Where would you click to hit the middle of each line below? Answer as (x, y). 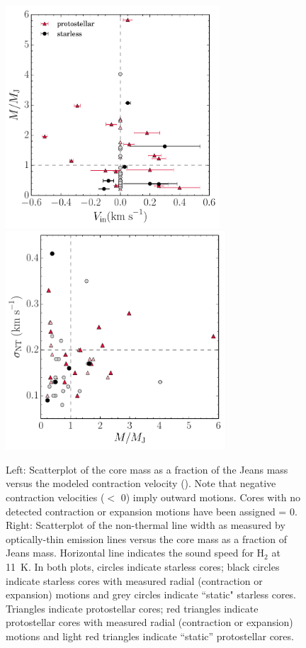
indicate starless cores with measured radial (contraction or (134, 580)
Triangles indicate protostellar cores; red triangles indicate (132, 608)
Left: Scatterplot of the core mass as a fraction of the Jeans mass (147, 469)
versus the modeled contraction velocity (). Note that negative (141, 483)
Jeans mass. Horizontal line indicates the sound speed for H (135, 553)
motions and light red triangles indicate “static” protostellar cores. (150, 636)
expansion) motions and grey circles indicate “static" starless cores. (151, 594)
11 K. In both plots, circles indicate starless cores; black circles (143, 567)
